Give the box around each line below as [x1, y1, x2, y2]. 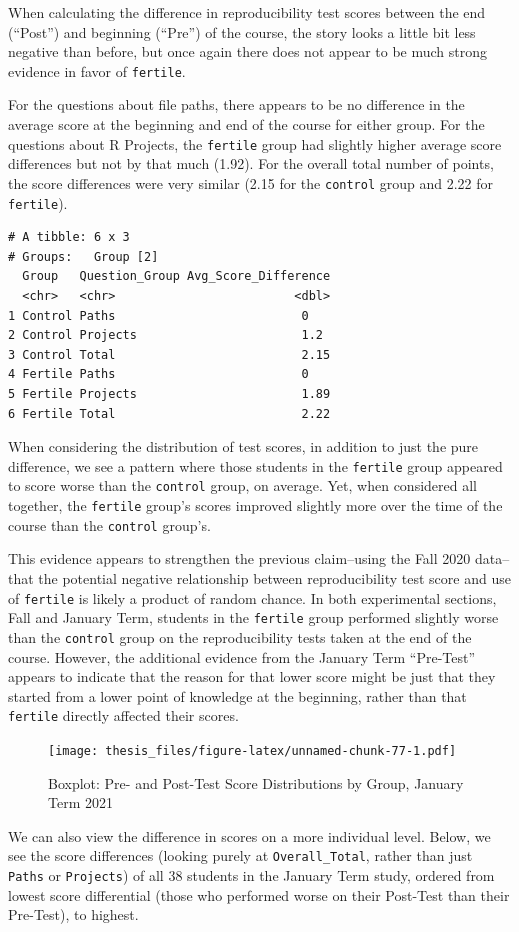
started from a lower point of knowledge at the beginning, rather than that [8, 685, 467, 706]
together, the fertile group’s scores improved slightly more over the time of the [8, 495, 503, 516]
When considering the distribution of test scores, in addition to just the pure [8, 436, 479, 457]
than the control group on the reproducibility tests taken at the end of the [8, 626, 472, 647]
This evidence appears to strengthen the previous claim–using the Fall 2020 [8, 548, 471, 569]
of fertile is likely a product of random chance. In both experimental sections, [8, 587, 497, 608]
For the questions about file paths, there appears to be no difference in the [8, 94, 465, 115]
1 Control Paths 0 [8, 308, 309, 323]
